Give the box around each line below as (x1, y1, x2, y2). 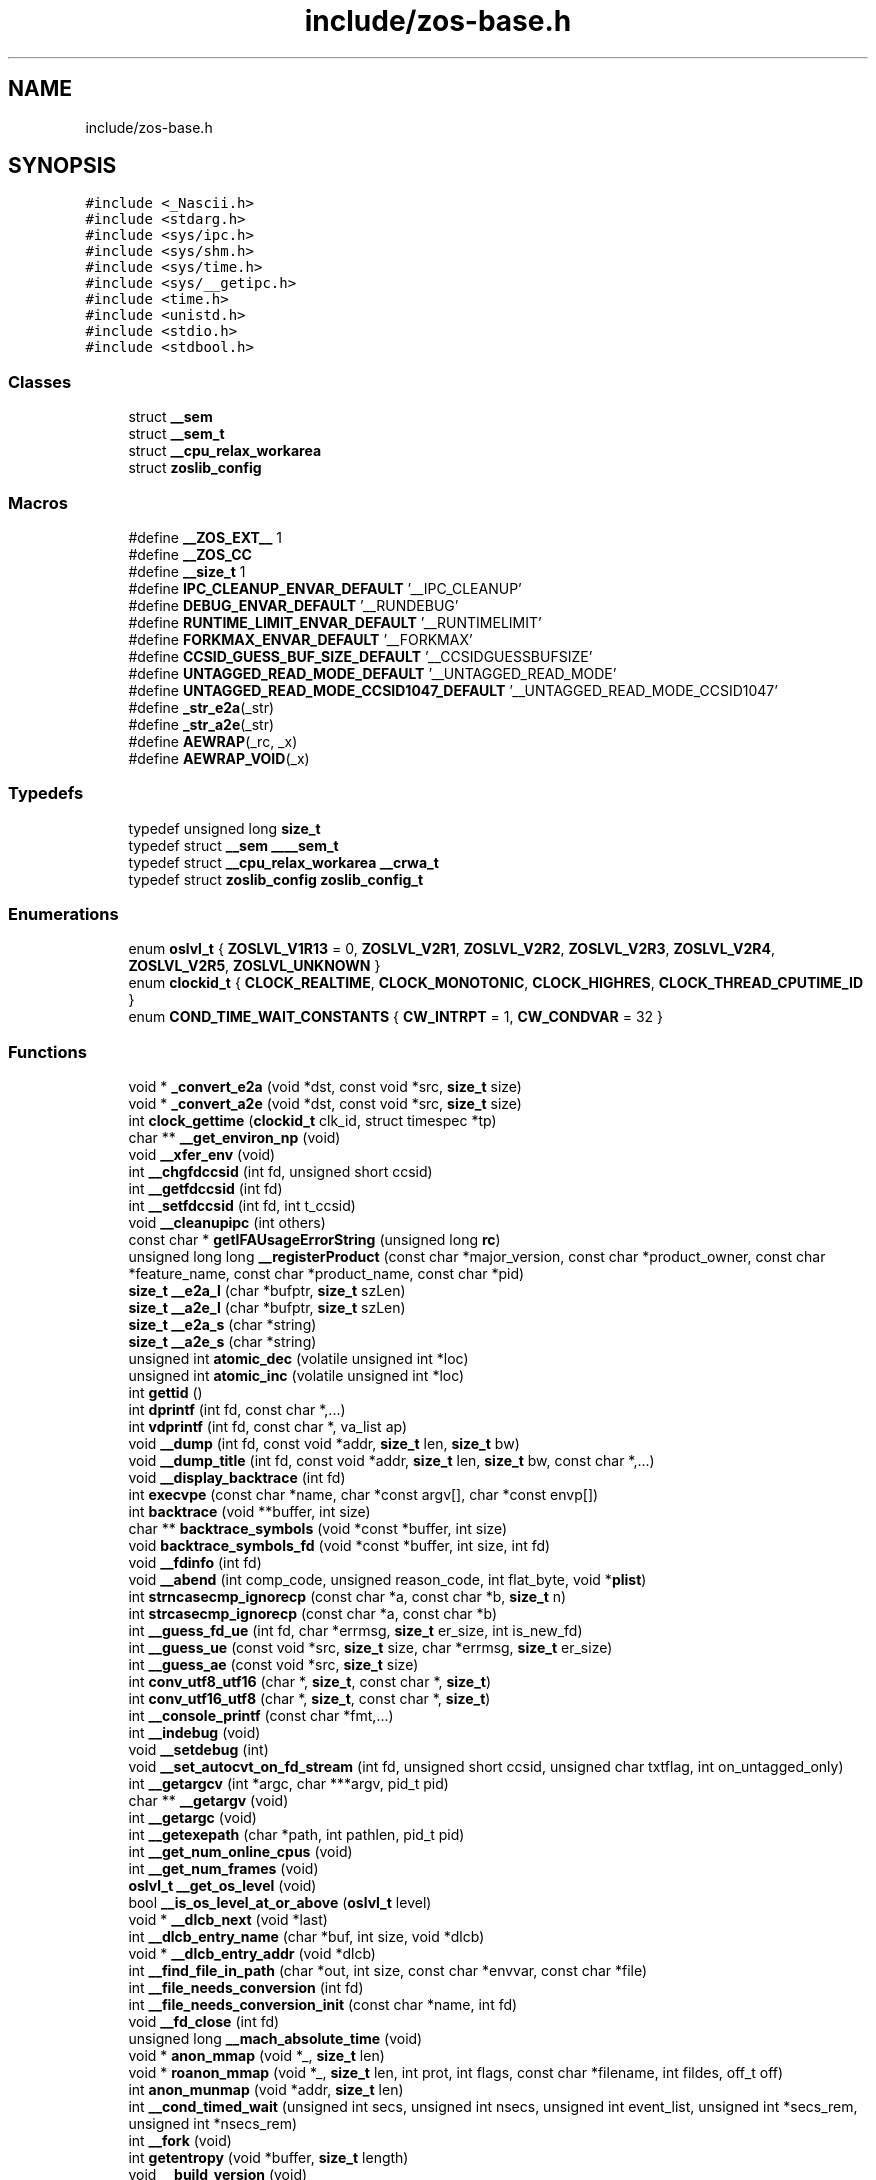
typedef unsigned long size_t (128, 819, 321, 837)
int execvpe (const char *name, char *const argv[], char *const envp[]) (128, 1486, 599, 1504)
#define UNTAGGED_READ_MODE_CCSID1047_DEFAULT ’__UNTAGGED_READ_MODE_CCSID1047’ (128, 681, 778, 699)
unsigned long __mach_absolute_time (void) (128, 2030, 423, 2048)
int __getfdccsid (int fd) (128, 1180, 283, 1198)
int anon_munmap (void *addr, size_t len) (128, 2081, 404, 2099)
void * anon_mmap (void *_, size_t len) (128, 2047, 385, 2065)
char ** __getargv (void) (128, 1792, 289, 1810)
